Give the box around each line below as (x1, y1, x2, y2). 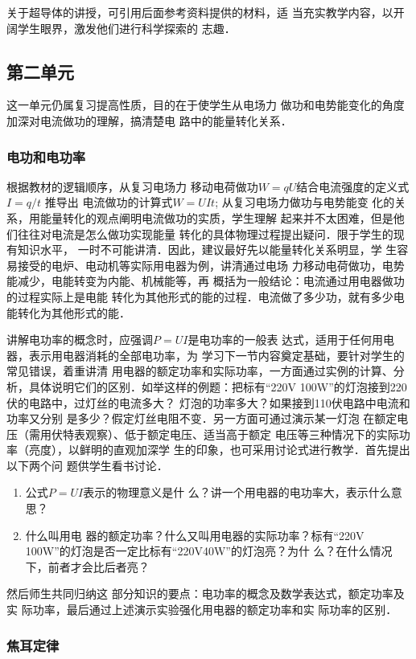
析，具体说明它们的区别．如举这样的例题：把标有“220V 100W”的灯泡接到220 (6, 378, 407, 395)
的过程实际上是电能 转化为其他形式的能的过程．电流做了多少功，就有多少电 (6, 288, 405, 305)
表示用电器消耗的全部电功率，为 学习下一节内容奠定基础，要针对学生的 (28, 346, 405, 363)
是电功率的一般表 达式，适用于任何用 (187, 331, 384, 348)
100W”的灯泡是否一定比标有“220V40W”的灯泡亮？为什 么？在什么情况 (25, 542, 393, 559)
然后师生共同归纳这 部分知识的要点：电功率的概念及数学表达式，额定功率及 (6, 585, 405, 602)
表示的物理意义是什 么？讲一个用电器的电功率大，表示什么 (83, 484, 391, 501)
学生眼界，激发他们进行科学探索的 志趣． (17, 19, 236, 36)
